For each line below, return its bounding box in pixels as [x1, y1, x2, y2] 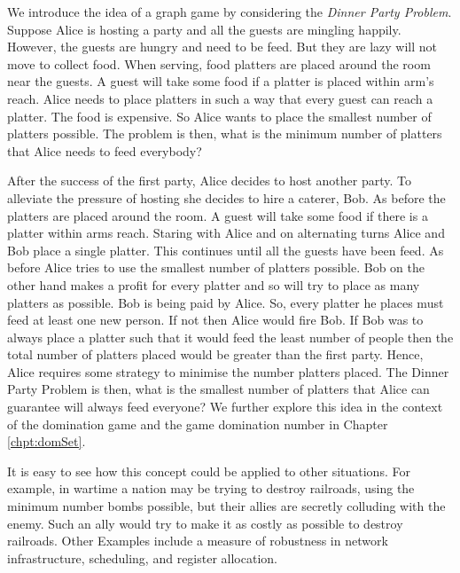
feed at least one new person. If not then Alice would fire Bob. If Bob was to [7, 310, 424, 329]
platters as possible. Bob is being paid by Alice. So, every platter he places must [7, 293, 444, 311]
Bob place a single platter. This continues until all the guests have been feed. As [7, 240, 444, 259]
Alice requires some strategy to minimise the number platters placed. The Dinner [7, 362, 449, 381]
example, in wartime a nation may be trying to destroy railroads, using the [7, 479, 415, 498]
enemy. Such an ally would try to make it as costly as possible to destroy [7, 514, 403, 532]
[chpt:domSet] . [7, 432, 86, 451]
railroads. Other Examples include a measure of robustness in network [7, 531, 388, 550]
